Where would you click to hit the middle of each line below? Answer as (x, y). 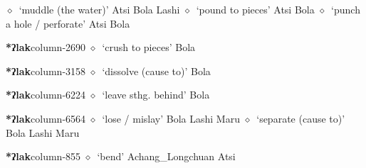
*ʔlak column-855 (43, 156)
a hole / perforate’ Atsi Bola (68, 23)
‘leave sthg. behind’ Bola (156, 95)
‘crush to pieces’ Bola (149, 47)
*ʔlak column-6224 (46, 95)
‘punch (346, 9)
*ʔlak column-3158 (46, 71)
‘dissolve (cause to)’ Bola (156, 71)
